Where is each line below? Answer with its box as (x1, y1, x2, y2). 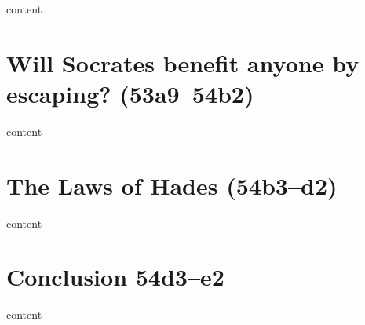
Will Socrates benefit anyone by (6, 46, 360, 79)
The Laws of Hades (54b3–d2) (6, 169, 338, 201)
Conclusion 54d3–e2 (6, 261, 224, 293)
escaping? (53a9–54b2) (6, 77, 254, 109)
